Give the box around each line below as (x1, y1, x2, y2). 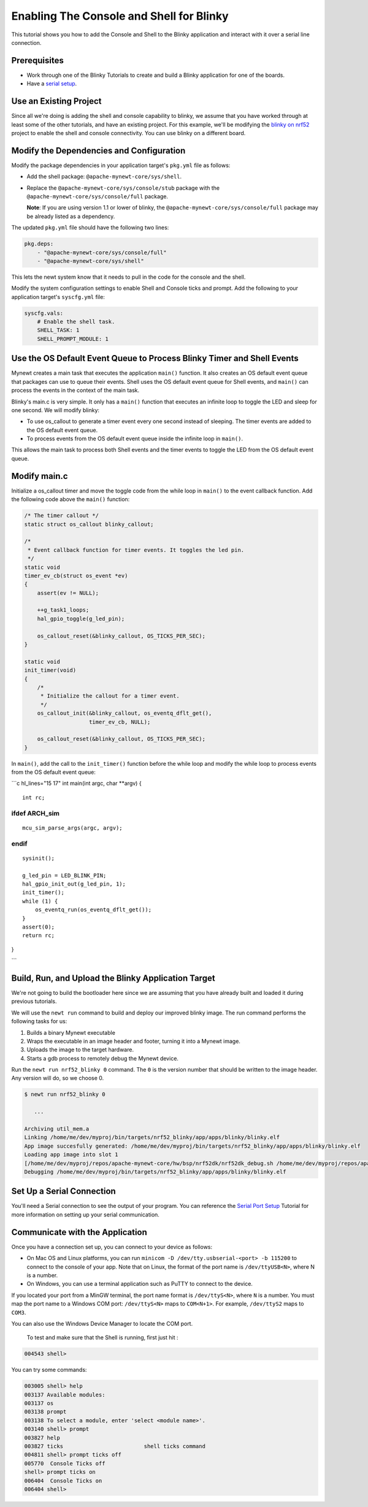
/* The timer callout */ (24, 512, 99, 519)
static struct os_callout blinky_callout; (24, 521, 154, 528)
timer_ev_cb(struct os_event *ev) (24, 572, 128, 579)
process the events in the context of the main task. (11, 387, 140, 394)
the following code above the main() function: (11, 496, 130, 503)
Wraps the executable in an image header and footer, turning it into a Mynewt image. (26, 1037, 240, 1045)
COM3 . (11, 1309, 26, 1316)
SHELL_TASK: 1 (37, 327, 80, 334)
